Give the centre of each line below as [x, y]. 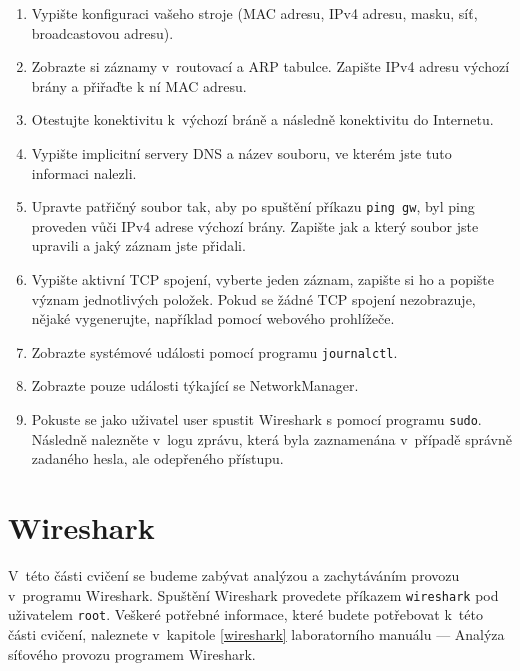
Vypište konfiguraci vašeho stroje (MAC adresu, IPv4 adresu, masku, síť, [254, 13]
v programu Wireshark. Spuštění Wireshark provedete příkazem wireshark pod [253, 594]
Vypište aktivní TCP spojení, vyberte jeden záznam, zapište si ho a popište [263, 279]
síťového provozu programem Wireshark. [132, 653]
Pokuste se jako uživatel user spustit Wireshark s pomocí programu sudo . [256, 419]
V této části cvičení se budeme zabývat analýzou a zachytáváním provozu [234, 575]
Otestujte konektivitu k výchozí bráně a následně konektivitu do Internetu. [262, 119]
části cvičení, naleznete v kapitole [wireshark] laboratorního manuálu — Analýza [256, 633]
